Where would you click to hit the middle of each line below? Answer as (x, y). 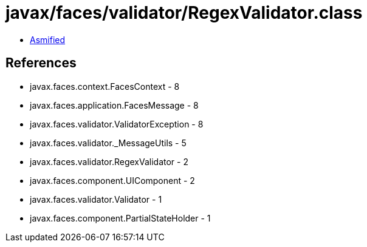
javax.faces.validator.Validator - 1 (96, 199)
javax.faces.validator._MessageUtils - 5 (108, 143)
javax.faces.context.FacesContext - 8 (105, 86)
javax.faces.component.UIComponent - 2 (112, 180)
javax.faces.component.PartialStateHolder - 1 (120, 218)
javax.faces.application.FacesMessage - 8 (114, 105)
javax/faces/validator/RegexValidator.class (184, 13)
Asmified (48, 39)
